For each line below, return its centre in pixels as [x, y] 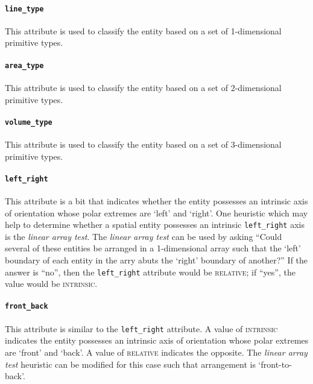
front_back [27, 307]
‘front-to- [275, 364]
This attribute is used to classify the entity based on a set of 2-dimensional [143, 87]
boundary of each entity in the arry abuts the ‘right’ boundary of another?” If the [156, 260]
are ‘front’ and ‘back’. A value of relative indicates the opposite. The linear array [156, 352]
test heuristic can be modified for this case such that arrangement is [130, 364]
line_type [24, 9]
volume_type [29, 122]
